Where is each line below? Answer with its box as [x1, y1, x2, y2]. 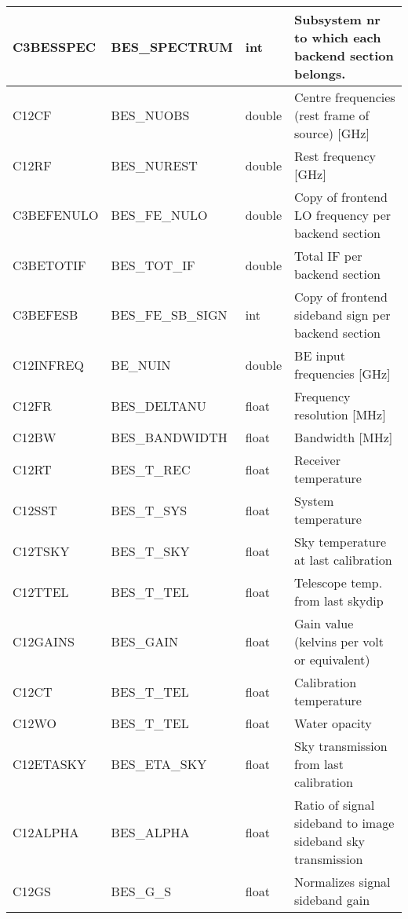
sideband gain [294, 891, 370, 909]
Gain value [294, 614, 354, 632]
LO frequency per [294, 206, 392, 224]
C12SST [13, 500, 57, 519]
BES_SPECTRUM [111, 37, 233, 56]
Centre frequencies [294, 88, 395, 106]
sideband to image [294, 814, 395, 832]
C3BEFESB [13, 306, 78, 324]
